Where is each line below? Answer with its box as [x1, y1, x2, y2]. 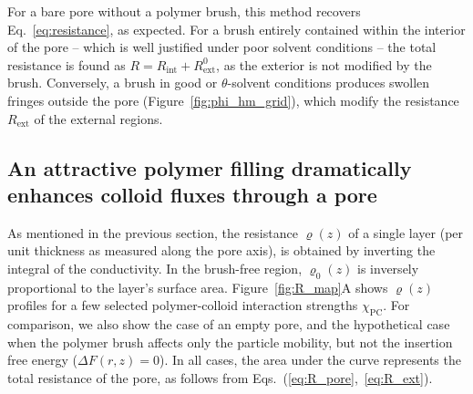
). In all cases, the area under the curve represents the [159, 350, 461, 369]
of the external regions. [34, 109, 163, 128]
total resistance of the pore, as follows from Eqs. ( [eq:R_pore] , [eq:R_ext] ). [7, 368, 433, 387]
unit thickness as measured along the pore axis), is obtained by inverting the [7, 241, 436, 260]
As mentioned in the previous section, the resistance [7, 223, 298, 242]
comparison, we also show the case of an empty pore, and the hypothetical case [7, 315, 450, 334]
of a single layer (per [348, 223, 464, 242]
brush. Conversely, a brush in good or [7, 73, 218, 92]
